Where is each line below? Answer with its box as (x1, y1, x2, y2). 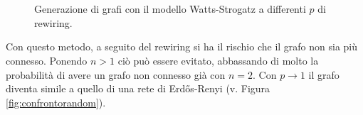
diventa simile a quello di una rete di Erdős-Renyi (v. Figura (6, 81, 270, 96)
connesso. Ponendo (6, 53, 88, 67)
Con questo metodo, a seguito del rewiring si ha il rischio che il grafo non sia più (6, 39, 358, 54)
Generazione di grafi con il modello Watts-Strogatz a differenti (34, 1, 306, 16)
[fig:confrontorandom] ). (6, 94, 106, 109)
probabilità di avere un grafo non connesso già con (6, 67, 226, 82)
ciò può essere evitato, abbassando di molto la (117, 53, 319, 67)
